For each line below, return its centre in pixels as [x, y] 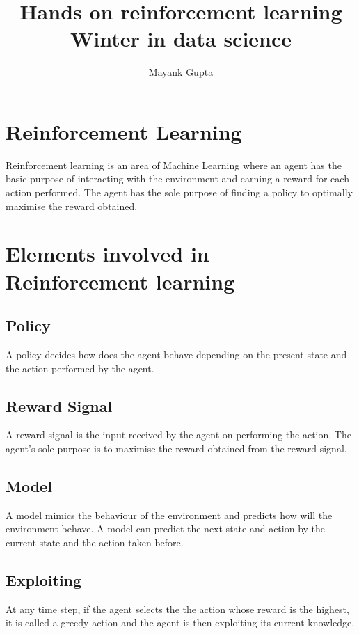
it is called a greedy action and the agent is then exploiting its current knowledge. [180, 623]
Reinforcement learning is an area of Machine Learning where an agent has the [174, 165]
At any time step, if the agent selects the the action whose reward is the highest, [177, 609]
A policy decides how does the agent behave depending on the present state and [176, 354]
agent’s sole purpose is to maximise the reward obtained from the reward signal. [176, 448]
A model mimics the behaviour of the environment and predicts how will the [169, 515]
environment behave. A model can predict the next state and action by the [166, 529]
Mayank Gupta [181, 72]
